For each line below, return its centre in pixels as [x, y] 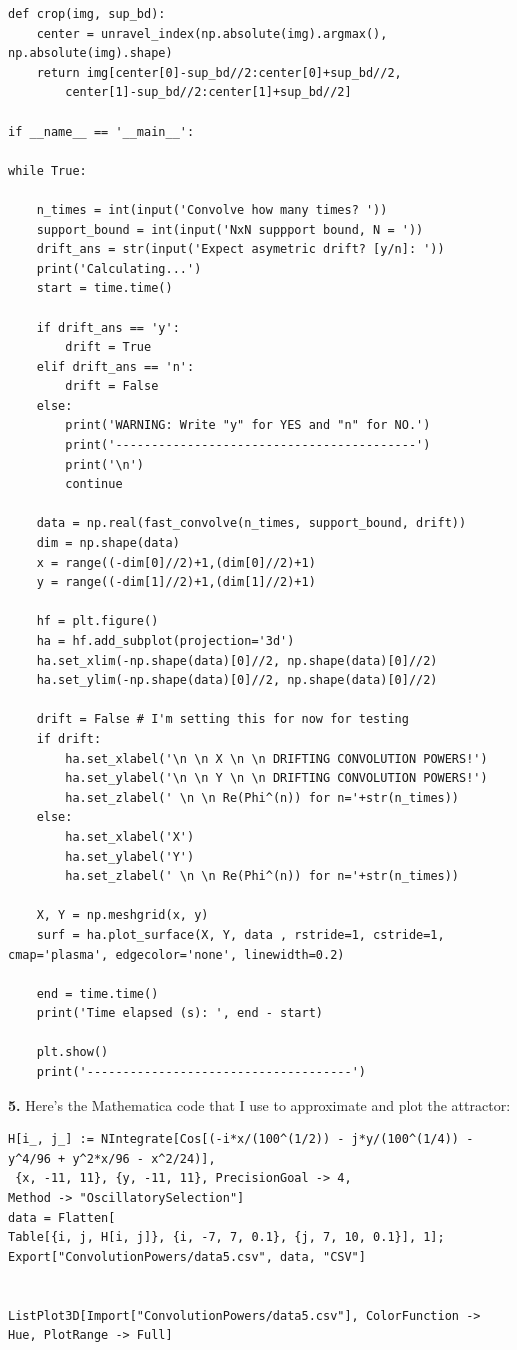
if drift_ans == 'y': [108, 327]
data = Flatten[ [62, 1217]
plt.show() [72, 1052]
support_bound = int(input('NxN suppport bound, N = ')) [230, 229]
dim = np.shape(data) [108, 543]
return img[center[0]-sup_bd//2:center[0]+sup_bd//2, [219, 72]
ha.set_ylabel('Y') [130, 856]
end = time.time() [97, 993]
